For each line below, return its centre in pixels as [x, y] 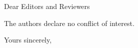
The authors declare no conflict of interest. [69, 23]
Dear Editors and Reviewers [47, 6]
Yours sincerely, [28, 40]
